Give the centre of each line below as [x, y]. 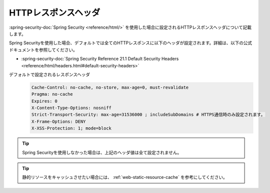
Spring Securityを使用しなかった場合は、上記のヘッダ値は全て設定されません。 [102, 152]
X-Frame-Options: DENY [59, 121]
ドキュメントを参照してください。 [43, 50]
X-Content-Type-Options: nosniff [72, 108]
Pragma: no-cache [52, 94]
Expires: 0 [44, 101]
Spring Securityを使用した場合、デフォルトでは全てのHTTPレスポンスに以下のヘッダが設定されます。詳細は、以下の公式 [131, 43]
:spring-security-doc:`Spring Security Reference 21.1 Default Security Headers [100, 59]
